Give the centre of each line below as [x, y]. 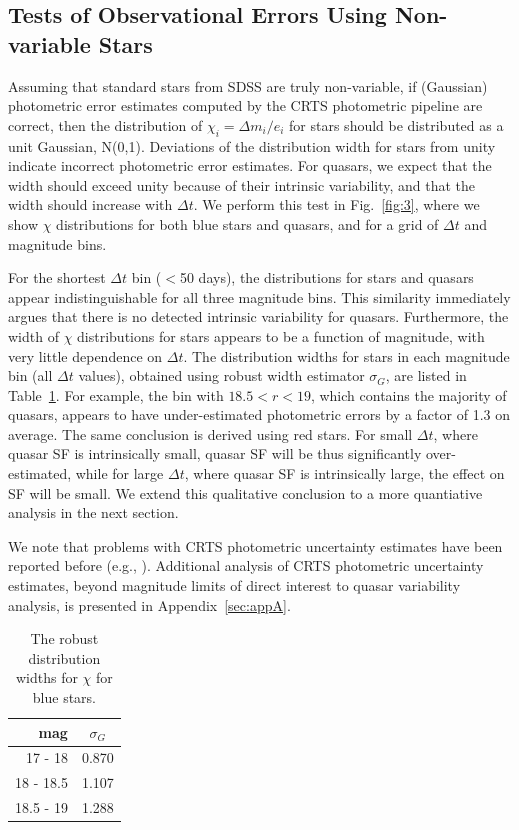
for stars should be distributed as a [396, 124]
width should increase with [90, 204]
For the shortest [57, 277]
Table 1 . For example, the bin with [116, 394]
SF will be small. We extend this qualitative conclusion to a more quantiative [245, 492]
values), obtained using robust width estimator [221, 375]
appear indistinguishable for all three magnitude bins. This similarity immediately [259, 296]
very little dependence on [85, 355]
